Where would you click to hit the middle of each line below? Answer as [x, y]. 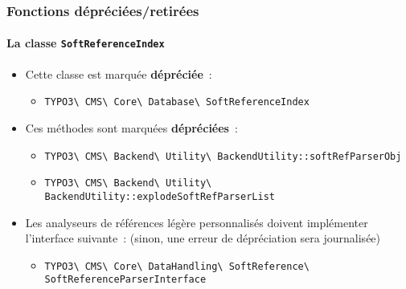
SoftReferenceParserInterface [125, 280]
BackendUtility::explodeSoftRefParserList [160, 196]
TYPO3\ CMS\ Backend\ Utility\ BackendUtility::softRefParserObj [223, 156]
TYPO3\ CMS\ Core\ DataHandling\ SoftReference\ [177, 266]
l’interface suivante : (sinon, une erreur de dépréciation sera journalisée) [203, 238]
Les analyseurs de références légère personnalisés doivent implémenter [197, 222]
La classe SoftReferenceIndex [86, 43]
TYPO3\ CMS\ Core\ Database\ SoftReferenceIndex [177, 102]
